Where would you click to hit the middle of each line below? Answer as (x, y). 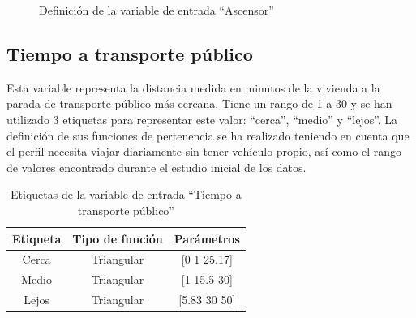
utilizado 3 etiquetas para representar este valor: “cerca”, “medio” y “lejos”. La (202, 119)
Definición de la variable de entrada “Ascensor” (157, 10)
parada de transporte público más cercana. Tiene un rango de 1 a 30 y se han (199, 103)
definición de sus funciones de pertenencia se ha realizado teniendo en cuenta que (208, 135)
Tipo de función (118, 238)
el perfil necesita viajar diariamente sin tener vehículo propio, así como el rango (204, 151)
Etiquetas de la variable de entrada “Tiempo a (126, 194)
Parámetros (207, 238)
